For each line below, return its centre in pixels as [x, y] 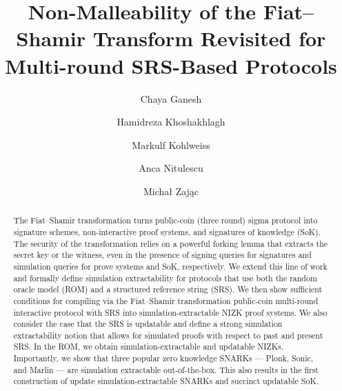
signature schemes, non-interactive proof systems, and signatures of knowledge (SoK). [167, 231]
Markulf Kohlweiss [171, 144]
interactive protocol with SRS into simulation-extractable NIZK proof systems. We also [170, 312]
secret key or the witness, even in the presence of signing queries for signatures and [162, 255]
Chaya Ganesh [171, 98]
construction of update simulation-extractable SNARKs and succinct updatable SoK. [166, 381]
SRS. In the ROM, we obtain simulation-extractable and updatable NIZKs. [149, 347]
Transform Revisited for [209, 38]
